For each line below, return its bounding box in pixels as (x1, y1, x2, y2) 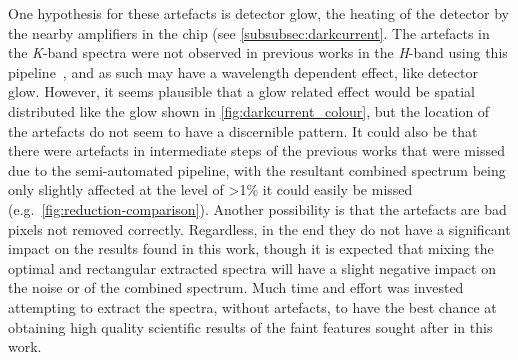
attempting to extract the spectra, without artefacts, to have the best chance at (8, 296, 497, 317)
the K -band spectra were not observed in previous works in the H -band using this (8, 42, 508, 63)
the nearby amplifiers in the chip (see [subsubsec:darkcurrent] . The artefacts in (8, 22, 490, 43)
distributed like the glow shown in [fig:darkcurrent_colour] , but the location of (8, 100, 490, 121)
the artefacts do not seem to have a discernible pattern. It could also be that (8, 120, 478, 141)
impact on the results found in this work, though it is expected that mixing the (8, 238, 494, 259)
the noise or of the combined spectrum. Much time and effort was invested (8, 277, 464, 298)
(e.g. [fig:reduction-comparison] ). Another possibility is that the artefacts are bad (8, 198, 507, 219)
